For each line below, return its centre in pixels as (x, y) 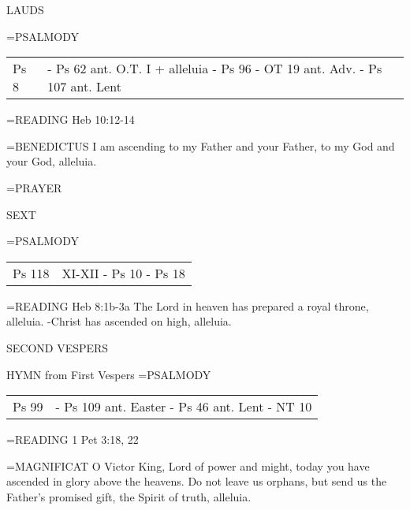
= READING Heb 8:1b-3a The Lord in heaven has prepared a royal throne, (188, 305)
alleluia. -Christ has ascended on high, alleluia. (119, 321)
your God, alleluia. (52, 161)
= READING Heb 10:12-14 (71, 119)
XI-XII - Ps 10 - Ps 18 (123, 273)
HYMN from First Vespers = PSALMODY (109, 374)
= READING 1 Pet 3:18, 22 (73, 439)
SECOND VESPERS (58, 347)
